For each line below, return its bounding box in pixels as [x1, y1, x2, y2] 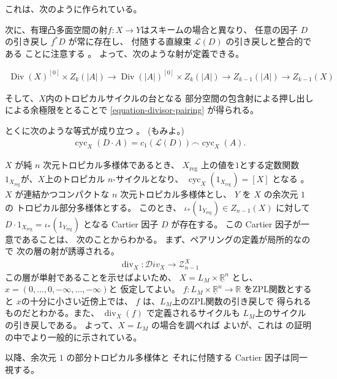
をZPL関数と [243, 282, 295, 295]
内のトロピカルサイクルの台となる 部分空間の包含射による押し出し [45, 91, 314, 104]
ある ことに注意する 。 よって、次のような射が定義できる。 [5, 46, 244, 59]
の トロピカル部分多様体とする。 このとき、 [5, 201, 181, 213]
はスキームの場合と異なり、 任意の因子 [141, 23, 298, 35]
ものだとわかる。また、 [5, 306, 99, 319]
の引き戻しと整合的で [225, 35, 312, 48]
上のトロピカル [45, 172, 105, 185]
